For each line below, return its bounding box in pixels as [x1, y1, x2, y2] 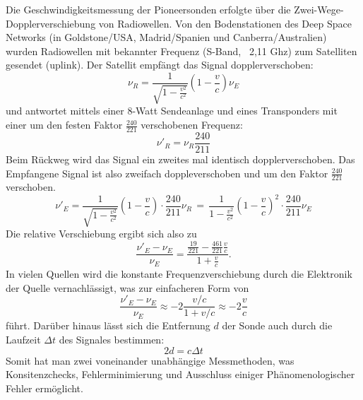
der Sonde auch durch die [222, 318, 333, 333]
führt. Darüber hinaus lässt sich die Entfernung [6, 318, 210, 333]
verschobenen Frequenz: [141, 117, 243, 132]
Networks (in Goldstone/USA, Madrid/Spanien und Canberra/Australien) [6, 30, 327, 45]
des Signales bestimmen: [59, 332, 165, 347]
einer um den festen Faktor [6, 117, 123, 132]
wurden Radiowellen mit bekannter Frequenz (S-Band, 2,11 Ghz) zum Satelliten [6, 43, 357, 58]
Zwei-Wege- [294, 2, 344, 16]
